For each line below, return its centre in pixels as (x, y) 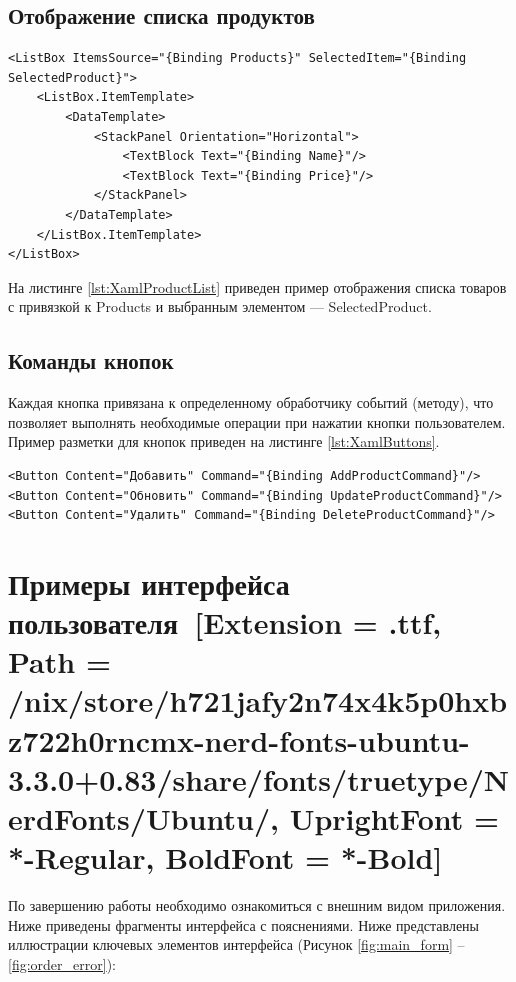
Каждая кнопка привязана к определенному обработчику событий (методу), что (251, 402)
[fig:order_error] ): (62, 963)
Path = (59, 661)
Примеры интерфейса (149, 582)
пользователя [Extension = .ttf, (225, 622)
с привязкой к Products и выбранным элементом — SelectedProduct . (220, 306)
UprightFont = (394, 818)
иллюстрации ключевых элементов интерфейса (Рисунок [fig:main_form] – (236, 944)
